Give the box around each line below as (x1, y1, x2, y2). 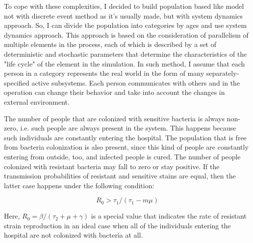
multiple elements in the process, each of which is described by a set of (4, 39, 216, 49)
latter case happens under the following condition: (4, 180, 154, 190)
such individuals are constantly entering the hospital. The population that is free (4, 132, 247, 142)
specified (4, 77, 29, 88)
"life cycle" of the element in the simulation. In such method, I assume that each (4, 58, 245, 68)
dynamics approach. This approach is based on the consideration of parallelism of (4, 29, 249, 40)
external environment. (4, 96, 70, 107)
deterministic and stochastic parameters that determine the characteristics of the (4, 48, 247, 59)
